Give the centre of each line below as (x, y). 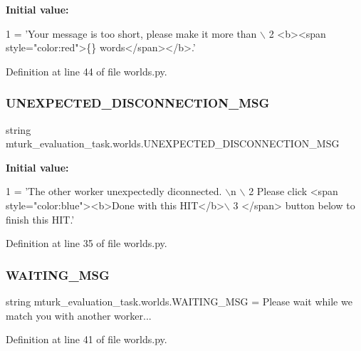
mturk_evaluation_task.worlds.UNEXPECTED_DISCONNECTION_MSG (173, 143)
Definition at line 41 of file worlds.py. (87, 339)
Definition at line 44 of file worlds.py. (87, 71)
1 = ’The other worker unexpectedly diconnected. (114, 191)
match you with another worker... (79, 315)
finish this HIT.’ (40, 219)
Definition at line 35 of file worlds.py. (87, 243)
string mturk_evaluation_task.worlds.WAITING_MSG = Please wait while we (179, 301)
